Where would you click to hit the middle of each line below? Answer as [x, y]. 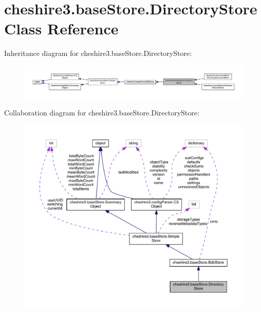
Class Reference [61, 28]
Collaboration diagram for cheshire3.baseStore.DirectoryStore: [102, 112]
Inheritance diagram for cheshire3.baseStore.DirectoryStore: [98, 53]
